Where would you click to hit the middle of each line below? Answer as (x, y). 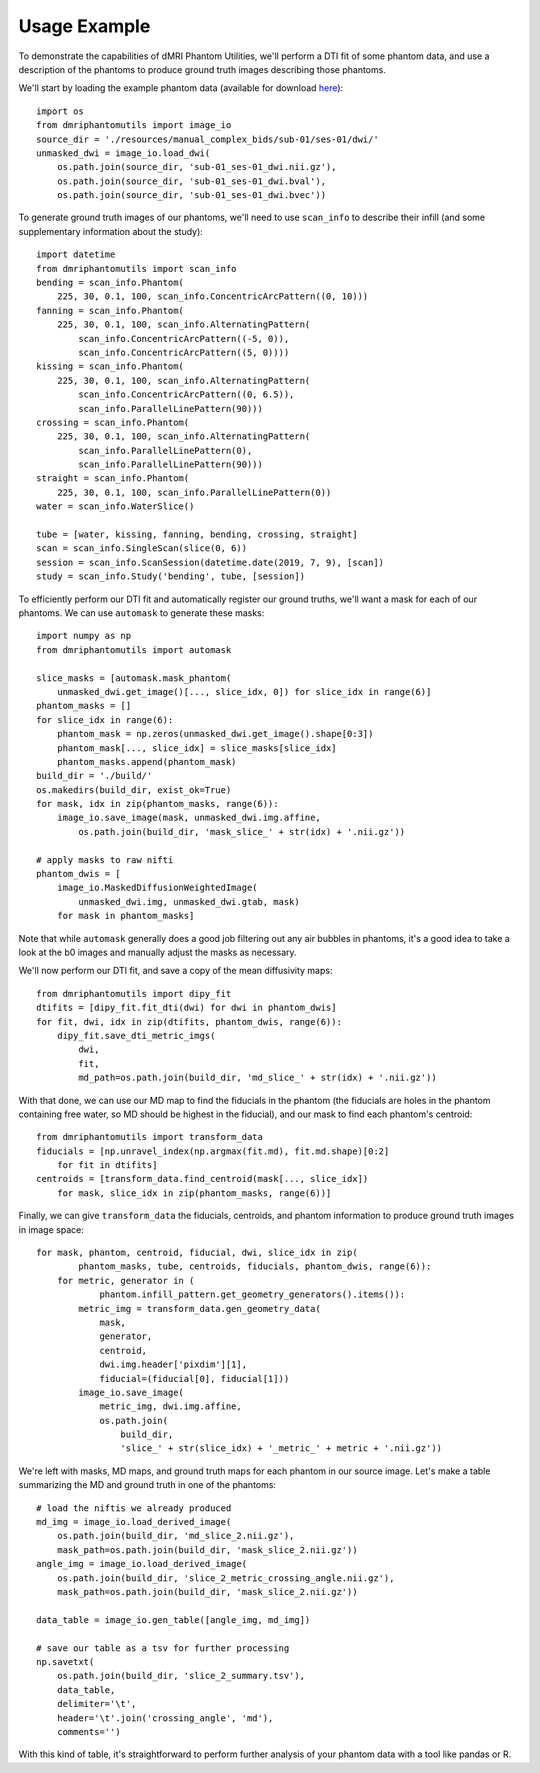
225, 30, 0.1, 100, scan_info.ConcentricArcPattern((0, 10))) (212, 296)
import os (60, 111)
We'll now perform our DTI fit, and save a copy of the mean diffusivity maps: (175, 971)
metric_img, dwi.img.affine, (170, 1406)
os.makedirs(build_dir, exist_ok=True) (134, 789)
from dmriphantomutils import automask (134, 649)
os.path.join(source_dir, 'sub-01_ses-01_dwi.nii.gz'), (196, 167)
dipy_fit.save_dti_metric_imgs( (136, 1035)
